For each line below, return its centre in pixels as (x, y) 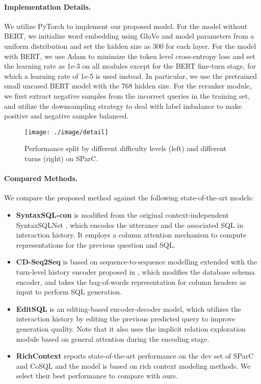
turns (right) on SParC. (61, 158)
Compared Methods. (41, 178)
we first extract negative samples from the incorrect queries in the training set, (127, 95)
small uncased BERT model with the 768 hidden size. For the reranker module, (128, 86)
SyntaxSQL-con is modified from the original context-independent (122, 214)
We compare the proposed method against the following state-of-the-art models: (129, 198)
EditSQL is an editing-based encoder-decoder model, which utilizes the (128, 308)
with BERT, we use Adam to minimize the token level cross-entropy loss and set (130, 56)
